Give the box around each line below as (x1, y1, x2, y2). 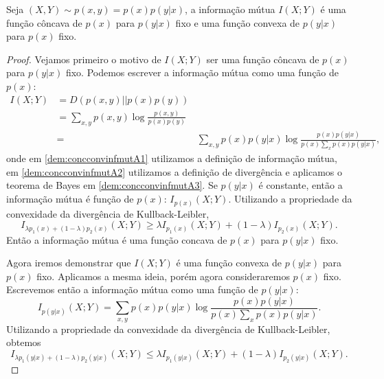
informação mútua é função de (6, 192, 134, 206)
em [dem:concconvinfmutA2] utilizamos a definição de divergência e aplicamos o (6, 164, 342, 179)
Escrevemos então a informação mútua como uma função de (6, 282, 258, 297)
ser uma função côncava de (206, 51, 319, 66)
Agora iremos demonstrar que (6, 255, 131, 270)
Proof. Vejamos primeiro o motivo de (6, 51, 161, 66)
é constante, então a (258, 178, 343, 192)
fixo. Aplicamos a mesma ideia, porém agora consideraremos (36, 268, 290, 283)
